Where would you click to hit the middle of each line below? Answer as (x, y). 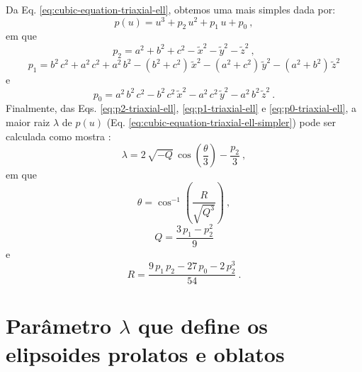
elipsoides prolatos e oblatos (145, 353)
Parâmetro (59, 326)
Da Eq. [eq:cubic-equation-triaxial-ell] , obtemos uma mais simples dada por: (171, 9)
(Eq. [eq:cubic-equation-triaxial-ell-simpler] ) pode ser (221, 122)
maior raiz (28, 122)
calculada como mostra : (58, 136)
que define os (203, 326)
